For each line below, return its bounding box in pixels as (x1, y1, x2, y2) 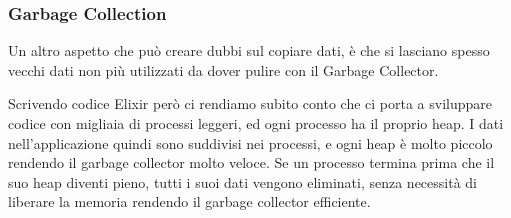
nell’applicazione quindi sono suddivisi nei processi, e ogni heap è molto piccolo (8, 132, 493, 153)
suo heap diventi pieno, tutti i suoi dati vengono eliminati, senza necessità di (8, 171, 477, 192)
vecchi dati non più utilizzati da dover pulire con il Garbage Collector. (8, 59, 439, 80)
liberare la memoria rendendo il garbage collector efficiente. (8, 191, 371, 212)
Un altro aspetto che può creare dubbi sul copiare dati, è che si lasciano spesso (8, 40, 490, 61)
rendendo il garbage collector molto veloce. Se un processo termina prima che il (8, 152, 495, 173)
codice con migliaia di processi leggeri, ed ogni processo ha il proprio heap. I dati (8, 113, 504, 133)
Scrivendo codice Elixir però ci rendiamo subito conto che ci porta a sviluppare (8, 93, 492, 114)
